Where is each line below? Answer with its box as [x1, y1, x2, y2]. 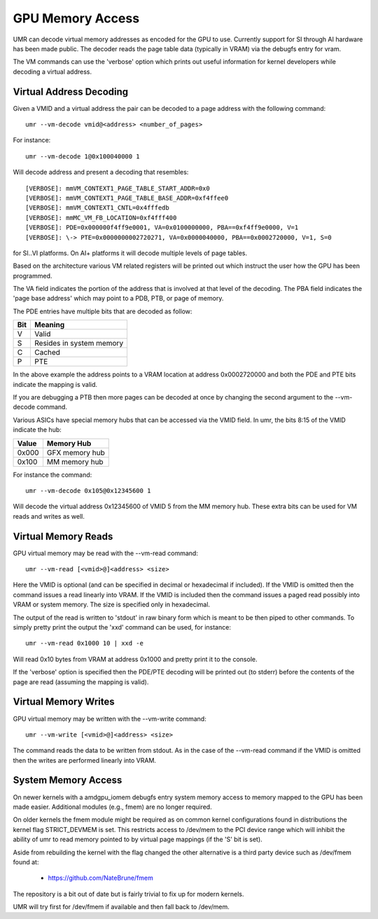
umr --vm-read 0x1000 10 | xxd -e [25, 639, 143, 648]
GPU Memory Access [13, 11, 140, 26]
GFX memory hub [46, 447, 105, 457]
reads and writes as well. [13, 512, 85, 520]
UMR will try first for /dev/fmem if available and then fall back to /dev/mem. [13, 903, 230, 911]
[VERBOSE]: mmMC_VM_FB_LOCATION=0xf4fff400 [25, 214, 177, 222]
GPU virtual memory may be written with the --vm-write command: [13, 714, 206, 723]
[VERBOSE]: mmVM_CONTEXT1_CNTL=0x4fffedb [25, 204, 169, 212]
